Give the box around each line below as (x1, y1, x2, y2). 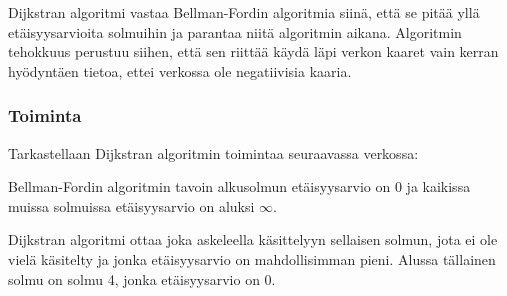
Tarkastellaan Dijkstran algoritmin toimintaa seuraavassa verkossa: (8, 142, 419, 163)
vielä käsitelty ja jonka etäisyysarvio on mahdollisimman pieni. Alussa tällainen (8, 248, 496, 269)
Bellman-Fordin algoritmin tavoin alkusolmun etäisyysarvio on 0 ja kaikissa (8, 176, 471, 197)
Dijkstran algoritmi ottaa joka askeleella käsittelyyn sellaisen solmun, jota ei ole (8, 229, 498, 250)
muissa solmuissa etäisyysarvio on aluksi (8, 195, 255, 216)
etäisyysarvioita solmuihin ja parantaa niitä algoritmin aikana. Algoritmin (8, 21, 462, 42)
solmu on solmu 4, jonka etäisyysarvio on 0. (8, 268, 276, 289)
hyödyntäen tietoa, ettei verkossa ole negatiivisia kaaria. (8, 60, 352, 81)
